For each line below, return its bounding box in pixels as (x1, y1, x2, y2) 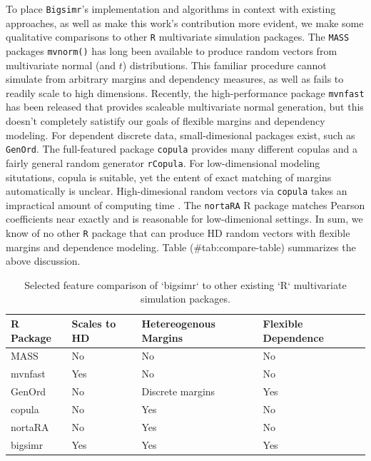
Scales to (71, 316, 116, 331)
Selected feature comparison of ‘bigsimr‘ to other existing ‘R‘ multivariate (24, 277, 347, 292)
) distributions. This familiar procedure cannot (122, 57, 327, 72)
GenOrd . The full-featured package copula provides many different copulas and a (6, 141, 357, 156)
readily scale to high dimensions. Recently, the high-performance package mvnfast (6, 85, 365, 100)
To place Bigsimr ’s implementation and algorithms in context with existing (6, 1, 336, 16)
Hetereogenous (141, 316, 215, 331)
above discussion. (6, 253, 81, 268)
